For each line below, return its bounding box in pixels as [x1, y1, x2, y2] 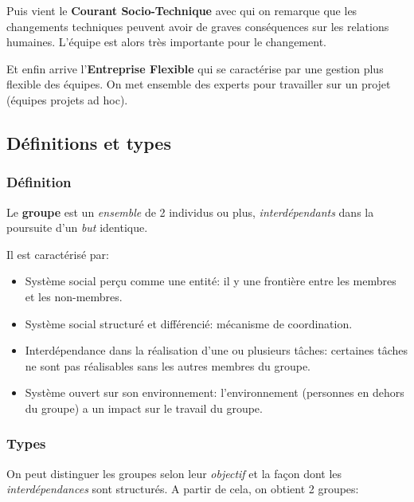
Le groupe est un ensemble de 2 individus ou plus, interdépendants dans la [6, 203, 374, 220]
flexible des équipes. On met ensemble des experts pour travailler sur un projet [6, 76, 391, 92]
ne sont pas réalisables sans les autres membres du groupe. [25, 357, 310, 374]
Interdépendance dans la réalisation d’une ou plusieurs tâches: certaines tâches [25, 342, 408, 359]
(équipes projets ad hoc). [6, 91, 128, 108]
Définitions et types [6, 130, 171, 155]
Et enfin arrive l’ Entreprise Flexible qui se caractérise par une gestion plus [6, 60, 384, 76]
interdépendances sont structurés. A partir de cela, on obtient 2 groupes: [6, 480, 359, 497]
